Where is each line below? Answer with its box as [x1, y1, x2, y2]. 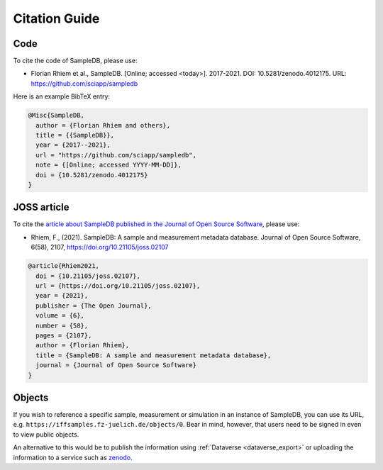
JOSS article [13, 201, 70, 213]
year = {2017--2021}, [35, 141, 111, 149]
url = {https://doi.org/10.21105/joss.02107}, [35, 282, 201, 290]
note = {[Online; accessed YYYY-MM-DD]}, [35, 161, 182, 169]
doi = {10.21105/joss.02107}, [35, 272, 141, 280]
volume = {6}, [35, 312, 85, 320]
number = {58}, [35, 321, 89, 330]
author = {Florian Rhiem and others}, [35, 121, 170, 129]
